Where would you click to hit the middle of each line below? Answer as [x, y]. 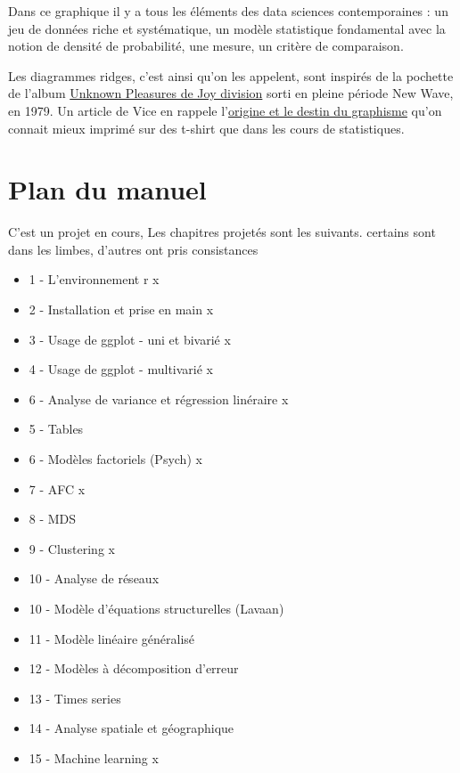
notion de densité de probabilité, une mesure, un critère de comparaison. [206, 46]
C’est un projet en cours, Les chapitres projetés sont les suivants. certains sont [222, 232]
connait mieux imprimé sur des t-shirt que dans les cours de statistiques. [206, 128]
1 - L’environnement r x [94, 279]
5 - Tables [56, 429]
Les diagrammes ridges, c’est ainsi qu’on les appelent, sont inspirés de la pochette [231, 75]
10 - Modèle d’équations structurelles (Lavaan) [156, 608]
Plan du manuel [107, 189]
